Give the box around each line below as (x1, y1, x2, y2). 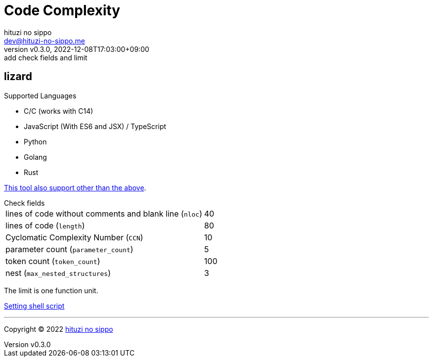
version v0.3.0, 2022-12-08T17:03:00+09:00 (4, 45, 149, 53)
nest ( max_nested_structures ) (5, 268, 111, 278)
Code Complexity (4, 2, 121, 19)
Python (24, 137, 47, 146)
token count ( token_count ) (5, 256, 100, 266)
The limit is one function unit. (4, 286, 98, 295)
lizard (4, 70, 32, 83)
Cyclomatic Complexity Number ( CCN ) (5, 232, 143, 242)
